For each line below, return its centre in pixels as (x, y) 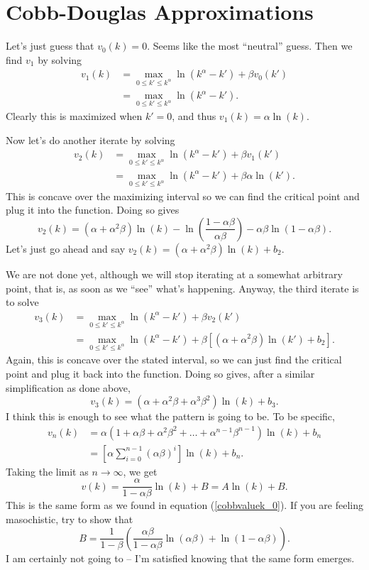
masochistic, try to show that (70, 519)
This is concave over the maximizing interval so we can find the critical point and (183, 196)
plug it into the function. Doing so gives (93, 210)
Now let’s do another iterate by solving (90, 139)
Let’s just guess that (50, 46)
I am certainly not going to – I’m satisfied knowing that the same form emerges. (180, 558)
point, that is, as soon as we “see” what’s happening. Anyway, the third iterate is (182, 288)
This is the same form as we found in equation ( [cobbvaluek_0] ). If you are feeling (185, 505)
